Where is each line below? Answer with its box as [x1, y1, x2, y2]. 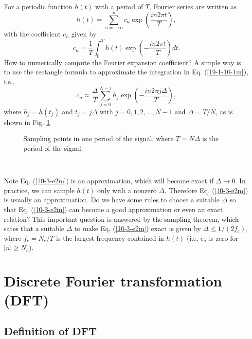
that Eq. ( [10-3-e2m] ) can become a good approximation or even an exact [4, 204, 223, 214]
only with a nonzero [97, 185, 157, 195]
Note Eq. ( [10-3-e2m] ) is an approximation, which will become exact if [4, 176, 214, 186]
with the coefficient [4, 28, 61, 38]
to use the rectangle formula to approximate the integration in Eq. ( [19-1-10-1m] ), [4, 67, 249, 77]
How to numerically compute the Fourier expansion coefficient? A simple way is [4, 57, 241, 67]
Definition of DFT [4, 323, 97, 338]
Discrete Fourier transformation [4, 271, 222, 291]
